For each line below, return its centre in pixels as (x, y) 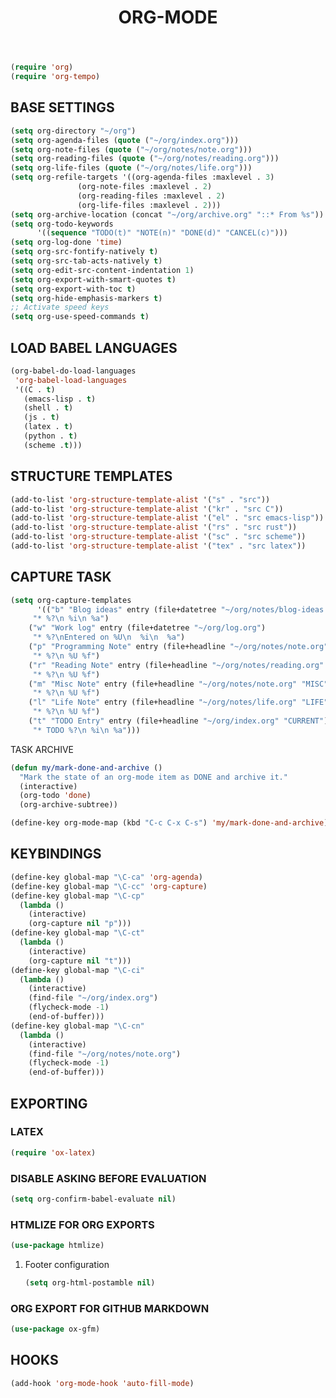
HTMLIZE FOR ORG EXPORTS (82, 1224)
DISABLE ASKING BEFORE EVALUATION (108, 1178)
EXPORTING (49, 1103)
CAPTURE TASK (61, 577)
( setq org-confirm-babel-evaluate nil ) (93, 1199)
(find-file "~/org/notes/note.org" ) (105, 1054)
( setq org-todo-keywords (62, 224)
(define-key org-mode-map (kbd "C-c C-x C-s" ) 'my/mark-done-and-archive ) (169, 823)
